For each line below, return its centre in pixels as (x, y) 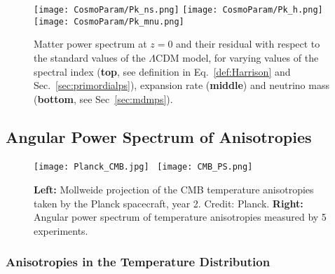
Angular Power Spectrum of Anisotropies (159, 136)
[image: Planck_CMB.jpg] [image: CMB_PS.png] (143, 167)
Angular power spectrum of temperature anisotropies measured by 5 (180, 217)
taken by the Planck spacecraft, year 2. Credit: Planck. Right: (169, 203)
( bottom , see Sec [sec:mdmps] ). (103, 98)
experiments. (61, 230)
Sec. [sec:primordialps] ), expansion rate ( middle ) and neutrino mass (182, 85)
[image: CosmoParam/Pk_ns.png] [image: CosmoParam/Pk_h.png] (178, 10)
